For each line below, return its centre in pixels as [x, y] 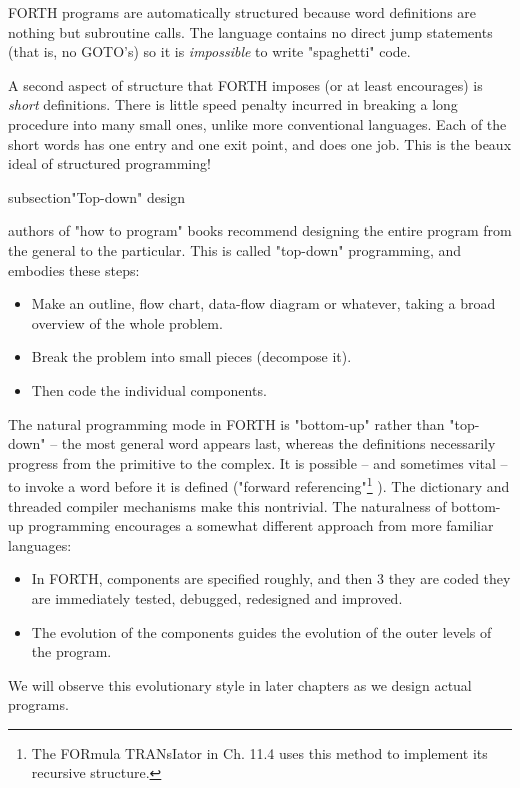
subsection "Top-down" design [97, 196]
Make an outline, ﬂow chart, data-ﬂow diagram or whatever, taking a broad [263, 303]
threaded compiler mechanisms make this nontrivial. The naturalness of [227, 505]
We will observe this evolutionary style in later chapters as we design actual [240, 684]
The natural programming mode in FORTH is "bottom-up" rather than [226, 423]
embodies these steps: [74, 269]
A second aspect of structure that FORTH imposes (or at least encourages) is [245, 84]
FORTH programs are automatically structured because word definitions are [242, 12]
